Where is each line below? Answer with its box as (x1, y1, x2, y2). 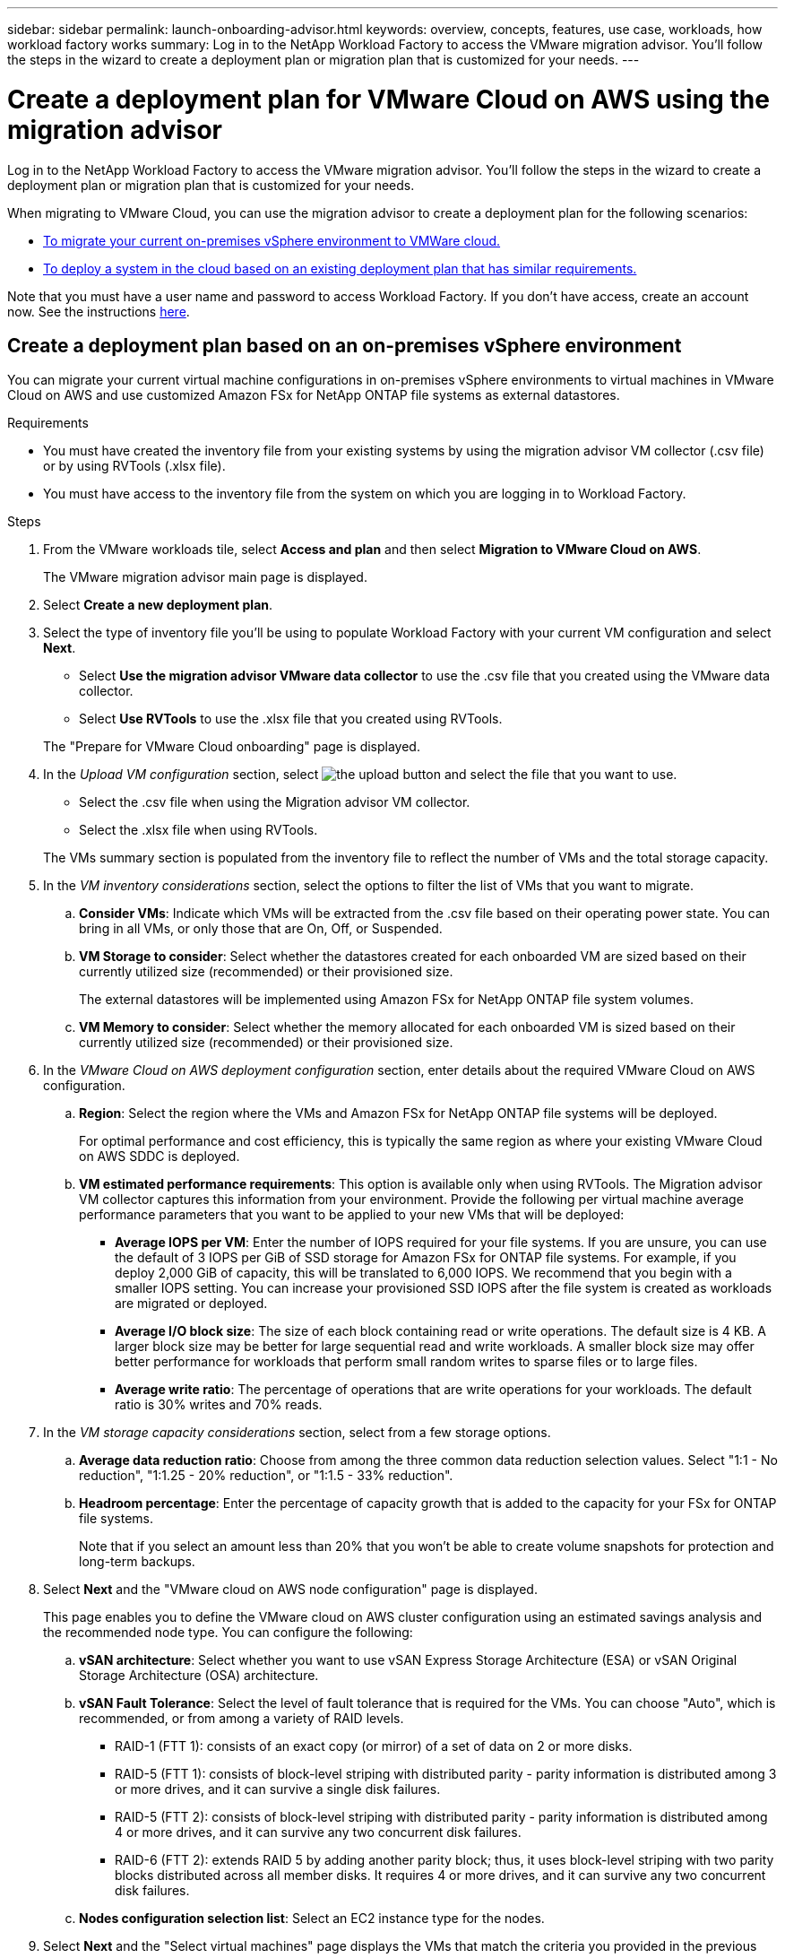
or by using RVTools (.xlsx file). (43, 458, 226, 474)
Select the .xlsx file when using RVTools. (79, 822, 318, 838)
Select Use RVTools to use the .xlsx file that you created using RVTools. (79, 711, 503, 727)
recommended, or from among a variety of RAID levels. (79, 1711, 404, 1727)
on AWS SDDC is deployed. (79, 1148, 240, 1165)
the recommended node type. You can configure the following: (43, 1624, 413, 1641)
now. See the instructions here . (7, 303, 190, 319)
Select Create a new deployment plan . (43, 597, 273, 613)
